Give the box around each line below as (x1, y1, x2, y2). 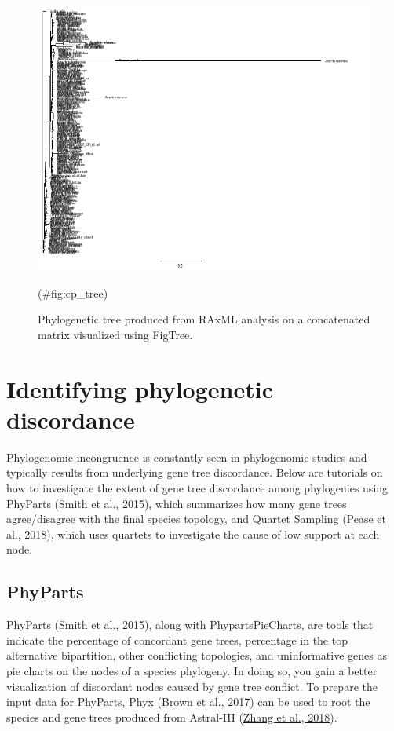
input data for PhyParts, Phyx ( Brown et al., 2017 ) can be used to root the (6, 693, 370, 710)
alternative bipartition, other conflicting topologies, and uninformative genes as (6, 647, 387, 663)
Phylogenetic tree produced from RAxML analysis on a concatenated (38, 311, 370, 327)
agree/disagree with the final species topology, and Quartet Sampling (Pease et (6, 510, 387, 527)
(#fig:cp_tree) (38, 284, 108, 301)
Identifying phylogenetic (6, 372, 273, 404)
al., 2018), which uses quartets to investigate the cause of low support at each (6, 525, 380, 542)
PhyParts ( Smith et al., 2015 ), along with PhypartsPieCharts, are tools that (6, 616, 374, 633)
